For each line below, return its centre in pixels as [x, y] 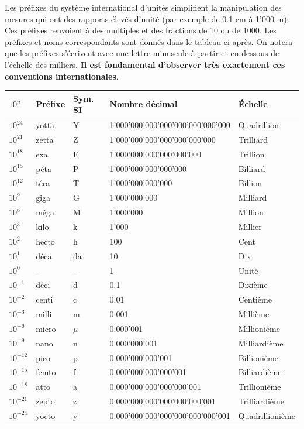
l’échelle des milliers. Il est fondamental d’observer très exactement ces [145, 64]
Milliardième [261, 343]
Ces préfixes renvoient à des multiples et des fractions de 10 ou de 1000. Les [141, 30]
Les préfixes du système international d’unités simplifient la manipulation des [143, 7]
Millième [254, 314]
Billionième [258, 357]
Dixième [253, 285]
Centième [255, 299]
